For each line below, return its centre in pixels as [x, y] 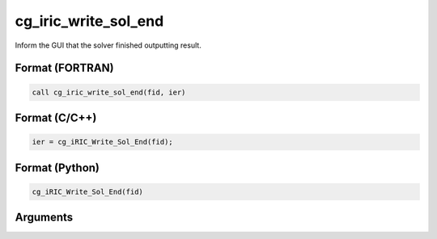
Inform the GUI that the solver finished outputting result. [108, 45]
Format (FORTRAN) [64, 68]
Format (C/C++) [56, 117]
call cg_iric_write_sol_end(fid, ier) [109, 92]
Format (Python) [57, 168]
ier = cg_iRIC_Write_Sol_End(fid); [102, 142]
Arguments [44, 218]
